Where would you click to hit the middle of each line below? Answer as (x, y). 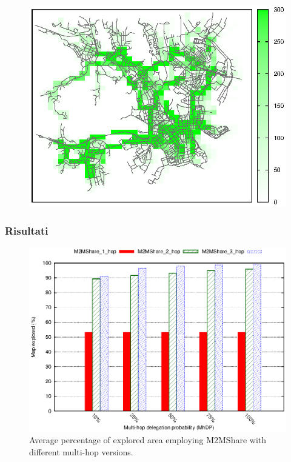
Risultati (27, 230)
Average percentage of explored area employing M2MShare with (148, 440)
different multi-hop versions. (81, 451)
